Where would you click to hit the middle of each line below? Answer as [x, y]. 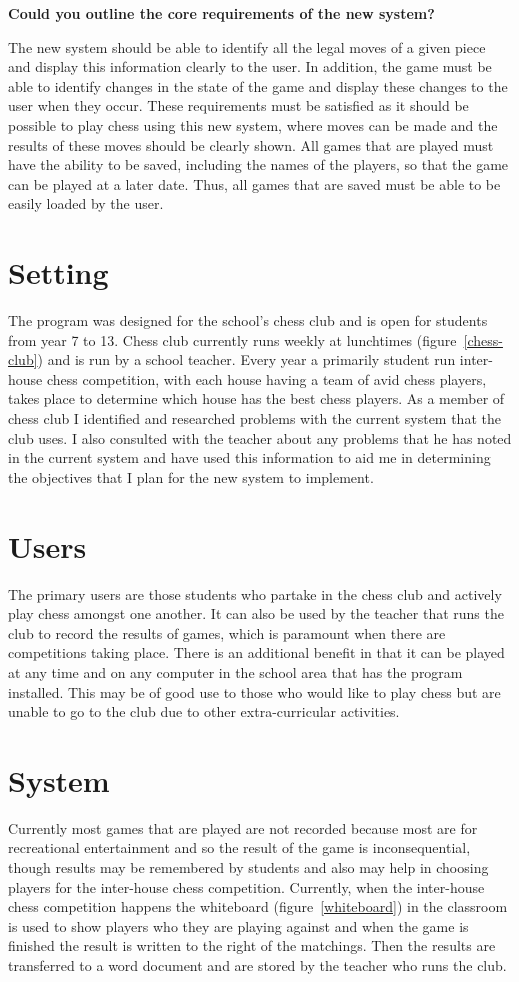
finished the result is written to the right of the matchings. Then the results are [252, 945]
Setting [58, 272]
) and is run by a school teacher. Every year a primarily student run [246, 359]
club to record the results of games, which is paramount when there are [227, 632]
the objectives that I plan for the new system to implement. [191, 476]
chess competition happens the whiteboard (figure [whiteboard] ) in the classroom [258, 906]
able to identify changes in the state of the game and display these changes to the [258, 85]
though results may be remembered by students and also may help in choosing [248, 867]
